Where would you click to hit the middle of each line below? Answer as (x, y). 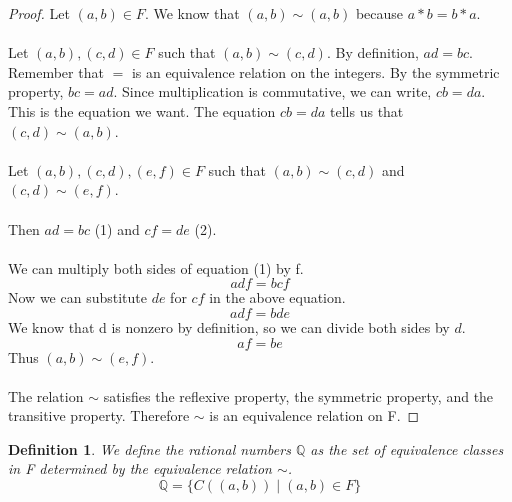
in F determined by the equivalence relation (140, 468)
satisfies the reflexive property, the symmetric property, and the (298, 395)
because (379, 13)
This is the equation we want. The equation (142, 110)
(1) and (117, 228)
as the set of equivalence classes (407, 448)
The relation (46, 395)
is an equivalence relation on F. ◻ (314, 415)
